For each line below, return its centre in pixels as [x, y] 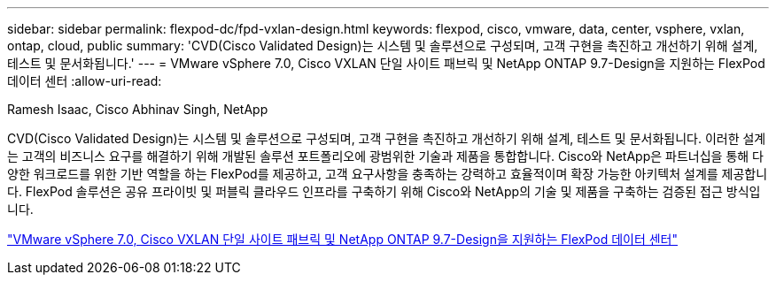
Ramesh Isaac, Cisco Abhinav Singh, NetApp [138, 109]
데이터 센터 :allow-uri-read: [85, 81]
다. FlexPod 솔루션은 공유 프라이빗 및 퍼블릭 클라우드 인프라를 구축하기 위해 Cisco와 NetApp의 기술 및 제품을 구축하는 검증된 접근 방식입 [384, 191]
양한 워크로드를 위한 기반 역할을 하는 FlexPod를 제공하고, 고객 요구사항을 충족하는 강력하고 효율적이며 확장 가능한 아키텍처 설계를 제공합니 [388, 174]
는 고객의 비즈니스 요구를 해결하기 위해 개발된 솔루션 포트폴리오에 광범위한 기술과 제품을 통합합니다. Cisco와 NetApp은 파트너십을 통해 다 [385, 156]
